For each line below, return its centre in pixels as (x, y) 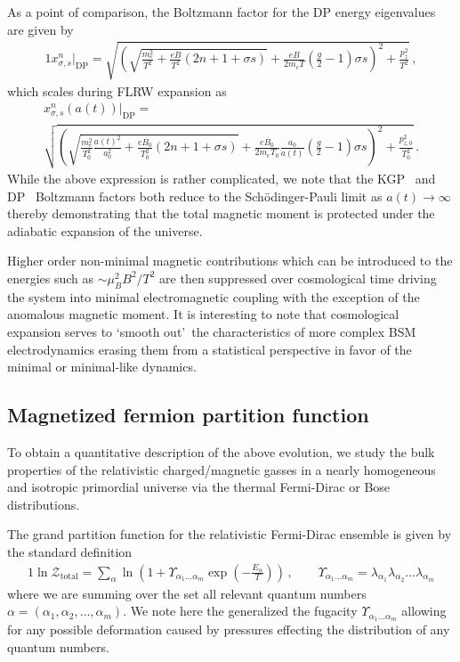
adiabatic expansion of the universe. (105, 230)
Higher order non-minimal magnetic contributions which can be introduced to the (230, 261)
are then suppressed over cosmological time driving (298, 278)
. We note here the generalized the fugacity (240, 611)
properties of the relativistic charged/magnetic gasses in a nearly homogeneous (222, 469)
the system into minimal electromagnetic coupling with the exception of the (214, 296)
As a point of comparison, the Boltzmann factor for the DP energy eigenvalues (222, 12)
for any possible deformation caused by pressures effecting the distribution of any (229, 629)
